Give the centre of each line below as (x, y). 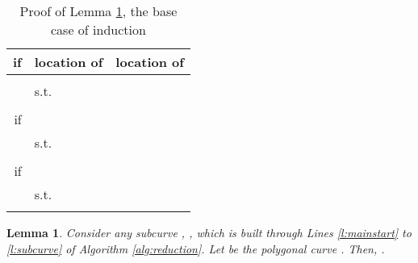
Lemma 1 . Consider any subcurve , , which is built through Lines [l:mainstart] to (209, 232)
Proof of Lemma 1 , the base (98, 11)
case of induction (98, 29)
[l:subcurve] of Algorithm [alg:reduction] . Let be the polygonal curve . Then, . (196, 248)
